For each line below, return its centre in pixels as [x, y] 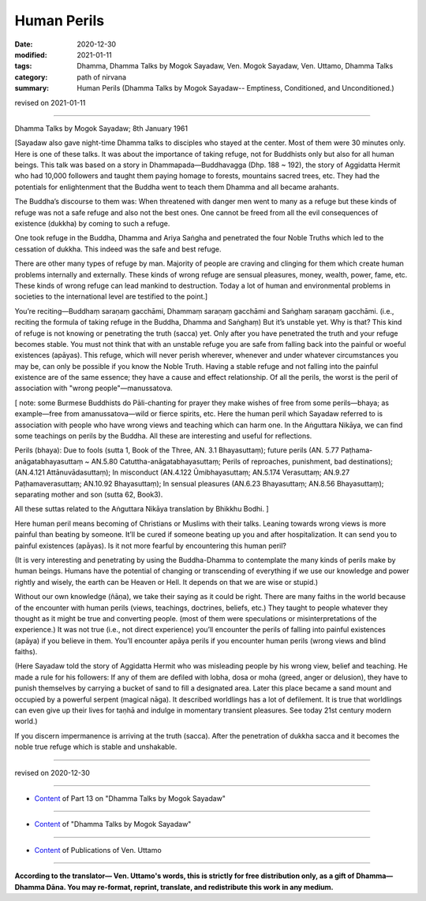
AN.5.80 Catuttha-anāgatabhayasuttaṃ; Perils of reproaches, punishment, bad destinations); [242, 461]
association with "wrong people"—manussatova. [93, 388]
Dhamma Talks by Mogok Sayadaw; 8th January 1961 [101, 128]
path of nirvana [101, 77]
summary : [32, 88]
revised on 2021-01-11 [50, 102]
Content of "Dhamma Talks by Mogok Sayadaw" [113, 825]
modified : [31, 54]
